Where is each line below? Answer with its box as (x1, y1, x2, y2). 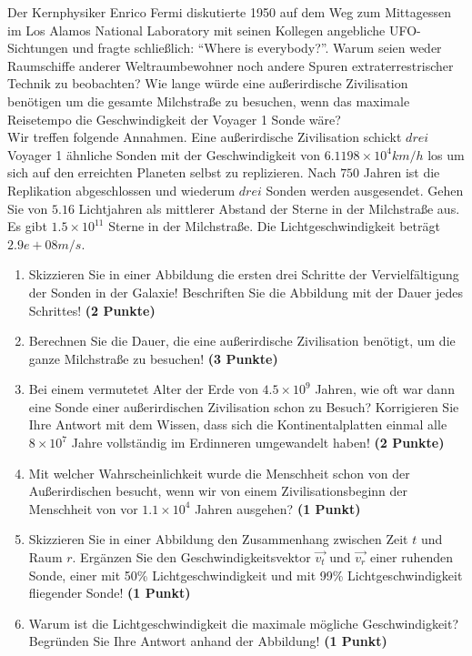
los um (427, 145, 465, 164)
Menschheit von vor (28, 499, 138, 518)
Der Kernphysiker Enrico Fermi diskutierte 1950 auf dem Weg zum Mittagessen (7, 3, 452, 21)
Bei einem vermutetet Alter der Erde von (28, 379, 258, 399)
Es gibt (7, 217, 47, 236)
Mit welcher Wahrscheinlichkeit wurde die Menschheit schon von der (28, 463, 410, 482)
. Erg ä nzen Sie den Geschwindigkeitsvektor (72, 548, 311, 567)
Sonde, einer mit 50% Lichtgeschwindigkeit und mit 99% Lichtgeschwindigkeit (28, 565, 463, 584)
